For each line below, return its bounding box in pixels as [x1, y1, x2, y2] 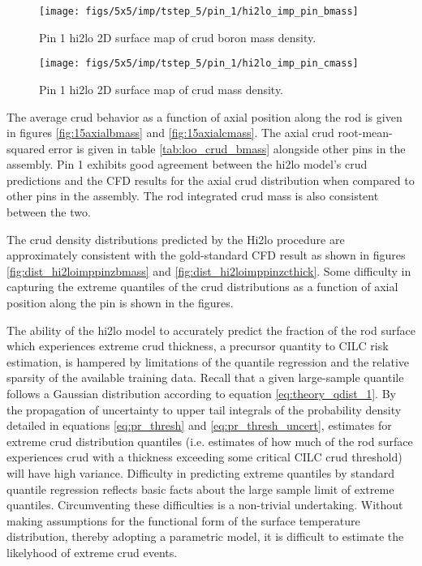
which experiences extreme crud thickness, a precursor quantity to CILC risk [6, 337, 389, 354]
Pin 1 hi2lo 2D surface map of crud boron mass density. [39, 28, 316, 45]
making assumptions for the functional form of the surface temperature [6, 512, 360, 529]
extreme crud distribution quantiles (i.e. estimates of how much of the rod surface [6, 432, 413, 449]
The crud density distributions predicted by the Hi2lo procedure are [6, 230, 345, 247]
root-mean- [338, 124, 393, 141]
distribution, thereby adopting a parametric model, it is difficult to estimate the [6, 528, 404, 545]
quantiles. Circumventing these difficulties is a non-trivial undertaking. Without [6, 496, 403, 513]
